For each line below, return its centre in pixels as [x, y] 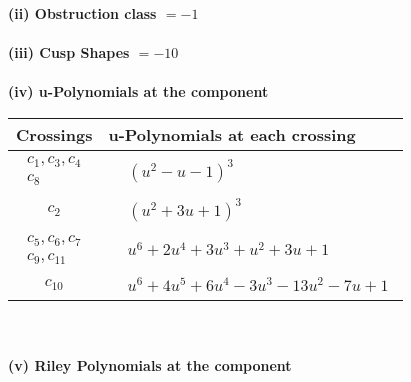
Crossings [54, 134]
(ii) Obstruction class [82, 13]
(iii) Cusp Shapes [69, 52]
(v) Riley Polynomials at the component [150, 365]
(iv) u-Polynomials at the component [138, 91]
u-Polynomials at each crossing [232, 134]
